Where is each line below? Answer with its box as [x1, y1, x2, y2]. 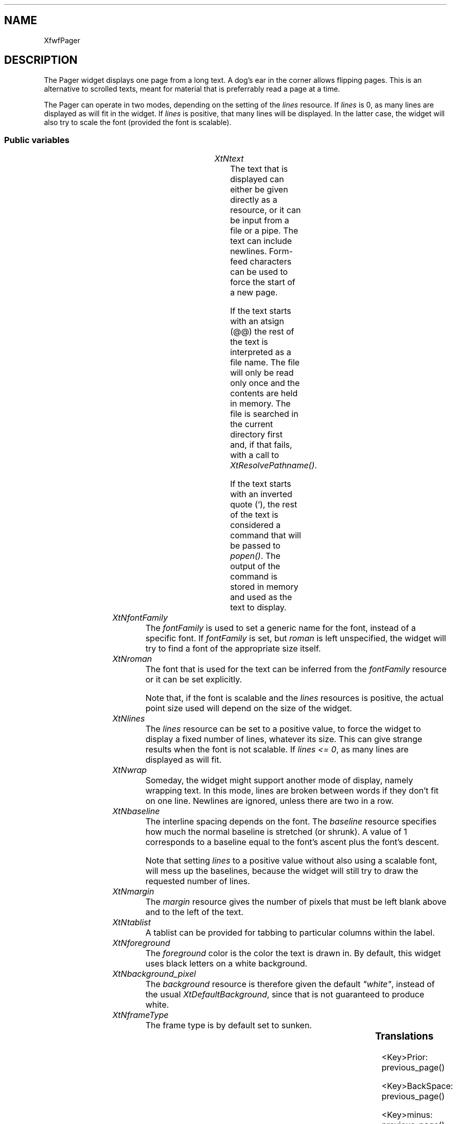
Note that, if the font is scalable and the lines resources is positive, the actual [145, 693, 444, 704]
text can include [230, 236, 292, 247]
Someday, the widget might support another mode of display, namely [145, 775, 413, 786]
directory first [230, 429, 283, 440]
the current [230, 419, 273, 430]
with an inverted [230, 489, 292, 500]
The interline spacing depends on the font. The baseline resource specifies [145, 816, 437, 827]
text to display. [230, 602, 287, 613]
